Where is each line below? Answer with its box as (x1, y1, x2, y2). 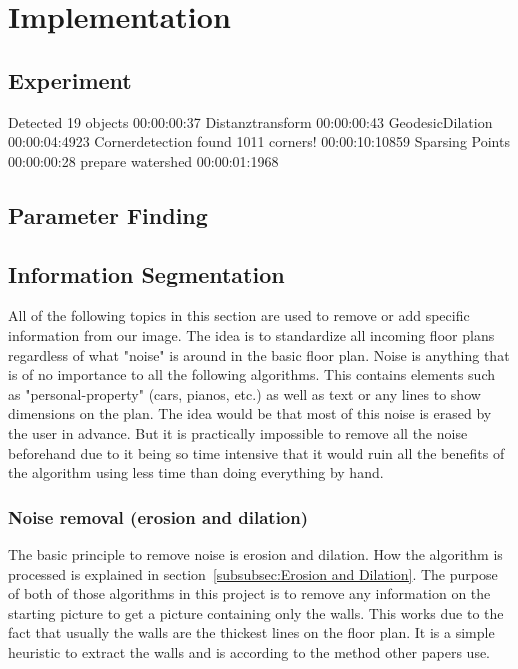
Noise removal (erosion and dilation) (8, 504, 309, 529)
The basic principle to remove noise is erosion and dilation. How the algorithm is (8, 543, 503, 564)
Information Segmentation (8, 258, 285, 289)
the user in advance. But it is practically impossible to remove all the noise (8, 422, 468, 443)
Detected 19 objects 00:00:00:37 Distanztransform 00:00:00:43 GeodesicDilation (8, 111, 493, 132)
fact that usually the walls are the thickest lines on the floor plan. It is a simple (8, 622, 495, 643)
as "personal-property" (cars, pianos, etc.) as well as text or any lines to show (8, 383, 481, 404)
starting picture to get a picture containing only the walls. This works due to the (8, 602, 504, 623)
